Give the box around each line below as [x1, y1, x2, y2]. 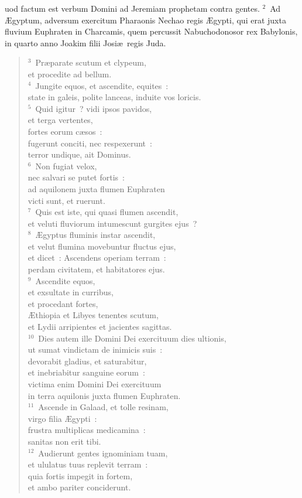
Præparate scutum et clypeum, [35, 56, 146, 69]
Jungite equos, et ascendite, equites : [35, 79, 169, 91]
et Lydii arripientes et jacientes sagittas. [28, 320, 172, 333]
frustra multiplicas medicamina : [28, 424, 146, 436]
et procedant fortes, [28, 297, 98, 309]
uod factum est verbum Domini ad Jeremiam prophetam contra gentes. [5, 2, 260, 14]
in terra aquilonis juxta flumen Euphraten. [28, 389, 181, 401]
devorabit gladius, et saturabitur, [28, 354, 147, 367]
